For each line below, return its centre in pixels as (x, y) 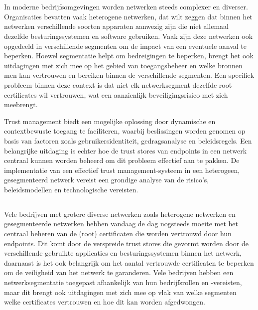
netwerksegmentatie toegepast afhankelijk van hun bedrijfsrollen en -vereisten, (123, 282)
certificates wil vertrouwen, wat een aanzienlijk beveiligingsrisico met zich (116, 94)
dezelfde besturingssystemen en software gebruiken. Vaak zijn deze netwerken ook (129, 36)
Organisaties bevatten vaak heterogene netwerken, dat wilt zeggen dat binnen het (128, 16)
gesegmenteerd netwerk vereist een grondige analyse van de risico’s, (107, 180)
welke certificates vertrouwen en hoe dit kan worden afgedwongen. (105, 302)
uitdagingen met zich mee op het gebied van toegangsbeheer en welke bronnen (123, 65)
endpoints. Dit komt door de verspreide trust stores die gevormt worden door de (126, 243)
